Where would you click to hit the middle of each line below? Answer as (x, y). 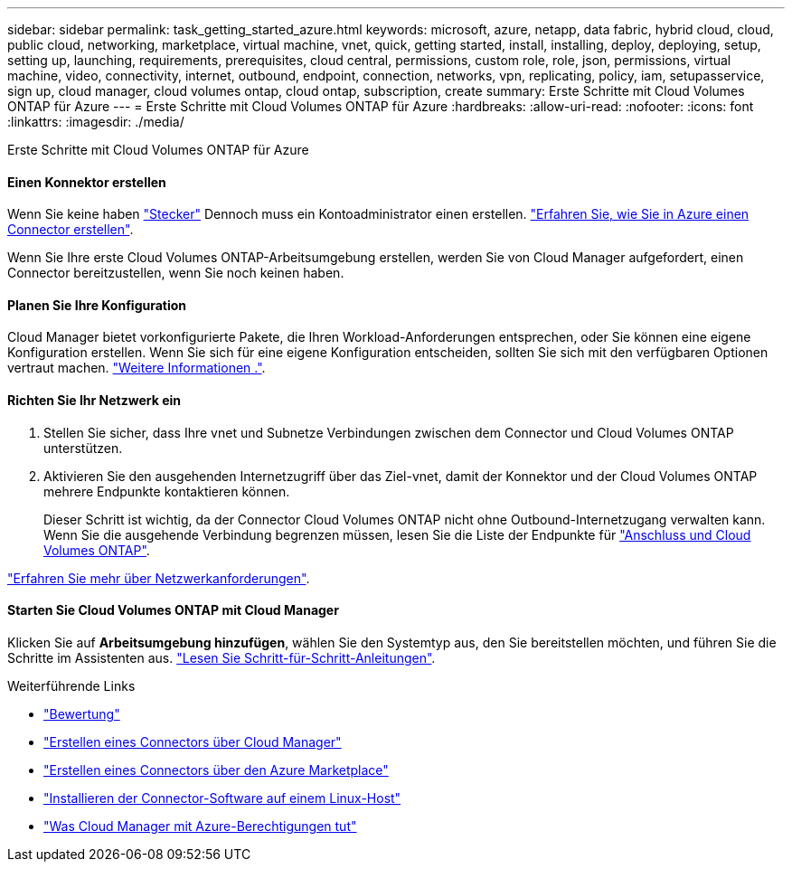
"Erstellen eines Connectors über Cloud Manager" (193, 741)
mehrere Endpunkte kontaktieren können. (167, 491)
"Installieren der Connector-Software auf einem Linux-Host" (222, 798)
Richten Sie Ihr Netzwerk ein (94, 401)
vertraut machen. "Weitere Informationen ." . (137, 368)
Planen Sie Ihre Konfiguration (97, 305)
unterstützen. (83, 448)
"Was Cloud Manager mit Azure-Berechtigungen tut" (200, 826)
